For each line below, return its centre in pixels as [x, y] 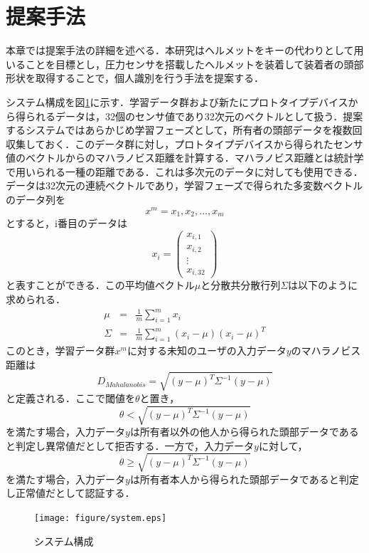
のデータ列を [36, 200]
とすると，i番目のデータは [66, 223]
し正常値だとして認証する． [70, 493]
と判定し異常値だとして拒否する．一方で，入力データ [130, 445]
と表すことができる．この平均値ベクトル [100, 285]
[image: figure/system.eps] [101, 518]
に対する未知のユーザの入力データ [207, 351]
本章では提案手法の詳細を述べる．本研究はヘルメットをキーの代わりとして [180, 50]
